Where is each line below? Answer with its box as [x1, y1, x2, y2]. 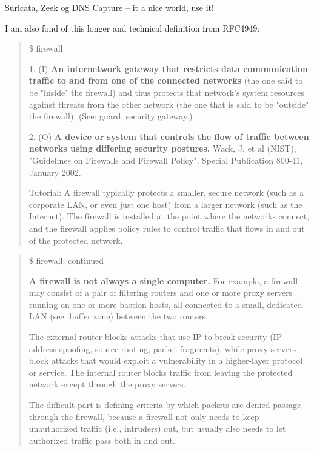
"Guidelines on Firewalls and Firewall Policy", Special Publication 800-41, [28, 153, 303, 166]
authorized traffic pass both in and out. [28, 433, 175, 446]
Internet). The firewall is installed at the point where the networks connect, [28, 210, 310, 222]
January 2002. [28, 165, 81, 178]
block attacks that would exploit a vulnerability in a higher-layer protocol [28, 354, 303, 367]
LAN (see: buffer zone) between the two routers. [28, 310, 208, 322]
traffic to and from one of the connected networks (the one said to [28, 74, 303, 87]
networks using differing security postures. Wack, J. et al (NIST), [28, 142, 296, 155]
